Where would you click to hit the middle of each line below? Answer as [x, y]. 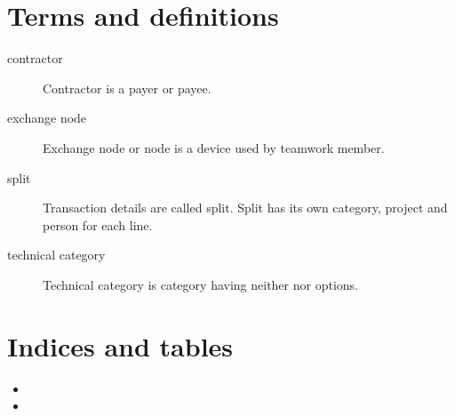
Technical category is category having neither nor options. [200, 284]
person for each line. [98, 224]
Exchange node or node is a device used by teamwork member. [214, 147]
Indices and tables [120, 345]
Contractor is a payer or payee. [127, 88]
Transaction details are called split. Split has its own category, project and [245, 208]
